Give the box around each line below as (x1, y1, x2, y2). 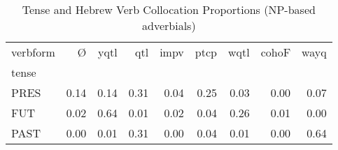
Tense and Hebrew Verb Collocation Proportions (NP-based (22, 1, 316, 17)
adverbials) (142, 17, 196, 33)
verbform (11, 44, 55, 60)
